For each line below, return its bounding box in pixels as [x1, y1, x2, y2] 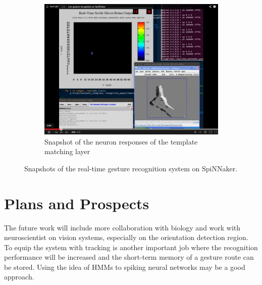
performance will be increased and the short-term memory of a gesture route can [4, 252, 254, 262]
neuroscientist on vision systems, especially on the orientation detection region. [4, 232, 248, 243]
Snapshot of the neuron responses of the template [44, 136, 198, 147]
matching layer [44, 146, 90, 157]
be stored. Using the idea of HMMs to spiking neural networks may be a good [4, 261, 245, 272]
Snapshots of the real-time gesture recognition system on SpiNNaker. [24, 163, 238, 173]
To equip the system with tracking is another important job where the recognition [4, 242, 258, 252]
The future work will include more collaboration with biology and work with [4, 222, 241, 232]
